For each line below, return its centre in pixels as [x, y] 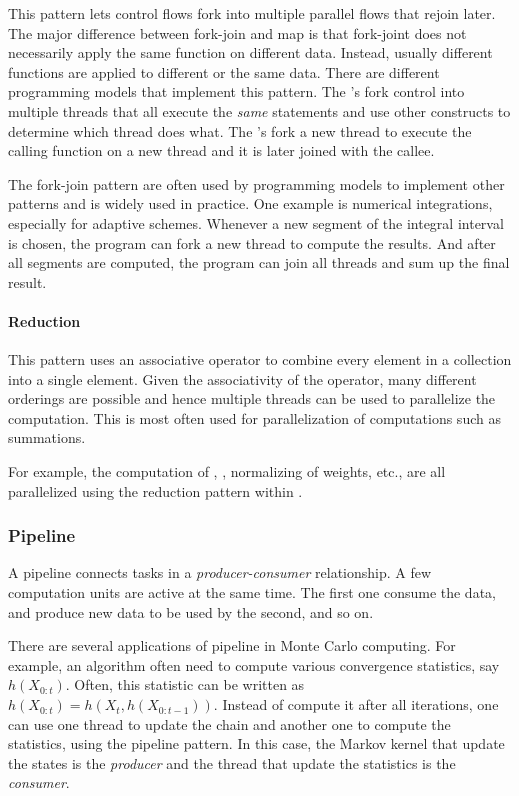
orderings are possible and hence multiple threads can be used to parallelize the [252, 398]
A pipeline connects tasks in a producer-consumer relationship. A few [220, 572]
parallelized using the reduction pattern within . [155, 490]
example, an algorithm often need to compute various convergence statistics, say [254, 664]
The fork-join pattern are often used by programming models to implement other [256, 183]
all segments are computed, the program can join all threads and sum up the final [259, 262]
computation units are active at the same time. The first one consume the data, [252, 592]
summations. [47, 437]
